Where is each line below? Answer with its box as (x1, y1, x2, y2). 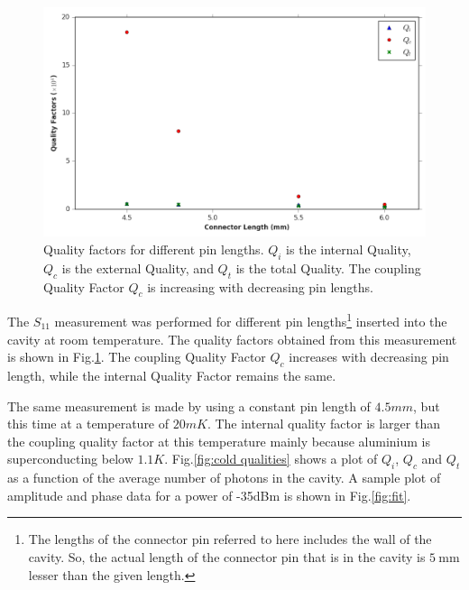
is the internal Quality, (286, 239, 411, 258)
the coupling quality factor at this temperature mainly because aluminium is (7, 431, 430, 450)
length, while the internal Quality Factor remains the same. (7, 366, 336, 385)
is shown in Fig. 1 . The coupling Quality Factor (7, 347, 266, 366)
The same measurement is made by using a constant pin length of (7, 396, 371, 415)
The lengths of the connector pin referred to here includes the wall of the (28, 530, 432, 549)
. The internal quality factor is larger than (207, 414, 440, 433)
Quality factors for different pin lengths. (43, 239, 264, 258)
